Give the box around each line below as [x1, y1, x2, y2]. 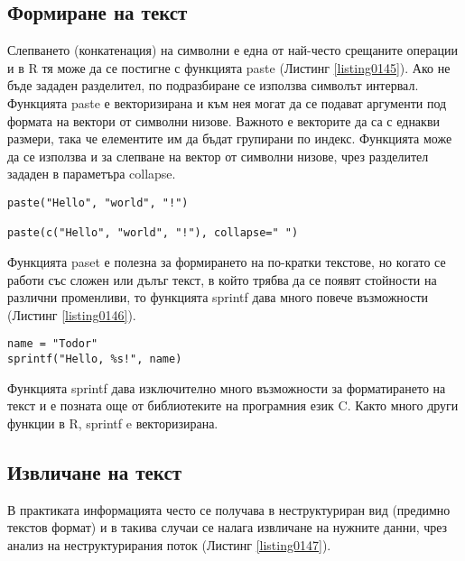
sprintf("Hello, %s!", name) [7, 352, 182, 365]
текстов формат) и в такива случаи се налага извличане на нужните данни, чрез [7, 518, 448, 537]
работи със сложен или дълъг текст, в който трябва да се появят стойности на [7, 270, 437, 289]
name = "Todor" [7, 337, 98, 351]
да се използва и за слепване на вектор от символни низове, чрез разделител [7, 146, 429, 165]
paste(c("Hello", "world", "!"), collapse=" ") [7, 226, 299, 240]
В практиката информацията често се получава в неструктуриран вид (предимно [7, 500, 451, 519]
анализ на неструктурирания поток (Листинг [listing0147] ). [7, 535, 331, 554]
